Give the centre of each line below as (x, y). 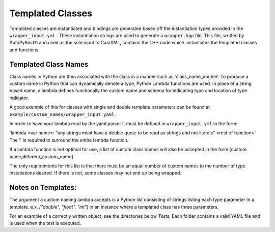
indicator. (19, 98)
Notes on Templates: (43, 187)
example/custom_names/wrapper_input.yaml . (62, 114)
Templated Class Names (49, 64)
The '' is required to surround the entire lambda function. (69, 140)
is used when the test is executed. (45, 223)
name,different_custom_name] (41, 156)
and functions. (25, 50)
